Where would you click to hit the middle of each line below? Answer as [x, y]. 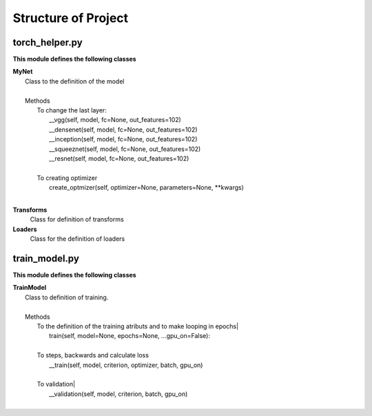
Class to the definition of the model [75, 81]
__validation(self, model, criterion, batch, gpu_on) [118, 394]
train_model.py [46, 258]
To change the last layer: [72, 110]
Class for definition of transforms [77, 219]
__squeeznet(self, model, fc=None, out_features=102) [125, 149]
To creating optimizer [67, 178]
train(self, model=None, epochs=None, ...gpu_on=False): [130, 336]
